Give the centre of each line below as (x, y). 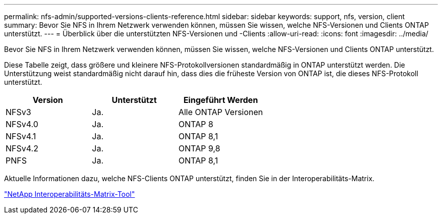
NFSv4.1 (21, 136)
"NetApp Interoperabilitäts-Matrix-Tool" (70, 194)
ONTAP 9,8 (199, 148)
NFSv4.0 (22, 124)
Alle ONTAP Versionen (221, 112)
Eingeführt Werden (221, 100)
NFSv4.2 (22, 148)
